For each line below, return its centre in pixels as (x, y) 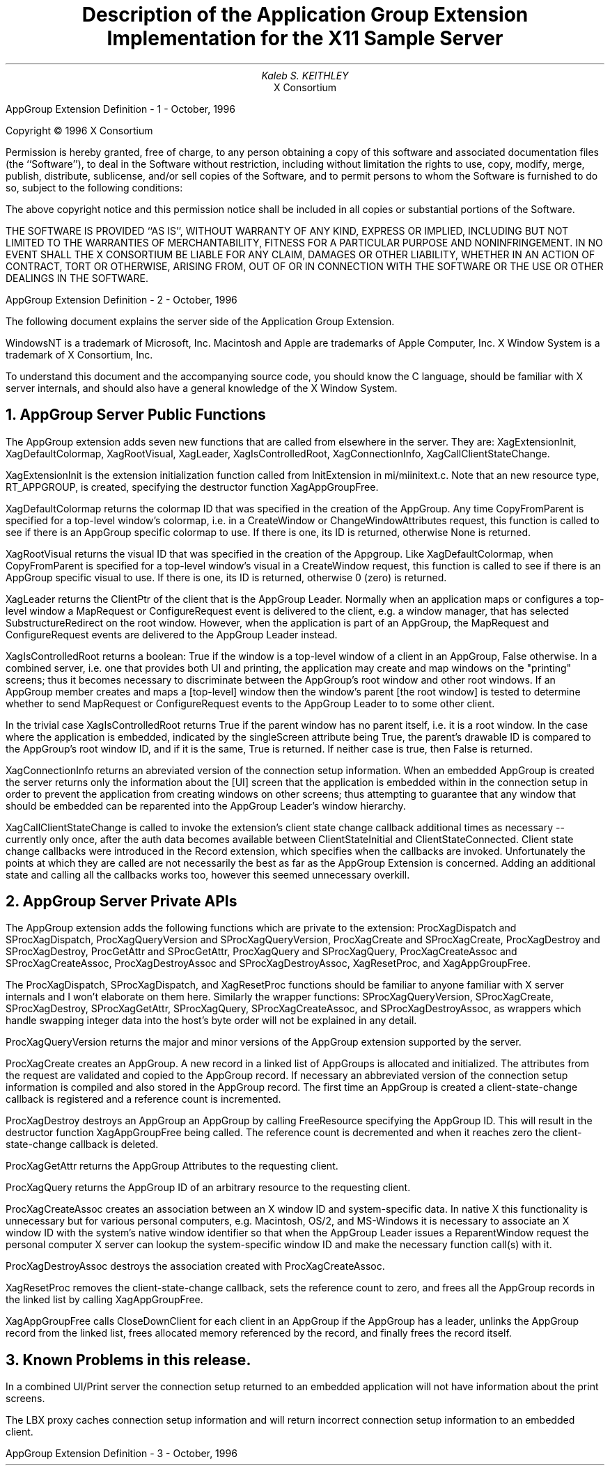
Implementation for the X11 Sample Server (305, 38)
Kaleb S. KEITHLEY (305, 75)
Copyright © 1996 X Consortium (79, 130)
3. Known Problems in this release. (128, 1360)
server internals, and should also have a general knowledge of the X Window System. (202, 388)
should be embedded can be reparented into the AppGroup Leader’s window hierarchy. (206, 805)
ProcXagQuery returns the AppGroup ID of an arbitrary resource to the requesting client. (208, 1188)
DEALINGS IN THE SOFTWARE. (77, 278)
